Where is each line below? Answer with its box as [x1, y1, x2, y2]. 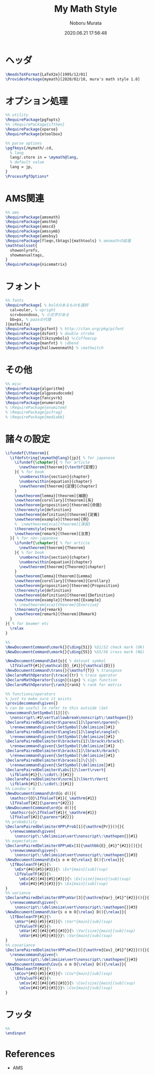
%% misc [5, 381, 22, 387]
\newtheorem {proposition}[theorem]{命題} [14, 503, 102, 508]
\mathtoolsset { [5, 243, 38, 248]
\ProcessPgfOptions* [5, 174, 49, 179]
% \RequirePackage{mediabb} [5, 414, 65, 420]
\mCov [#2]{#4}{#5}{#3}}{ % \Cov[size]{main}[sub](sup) [18, 981, 136, 986]
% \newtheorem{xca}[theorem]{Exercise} [14, 602, 99, 607]
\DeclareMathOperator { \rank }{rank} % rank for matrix [5, 682, 122, 687]
